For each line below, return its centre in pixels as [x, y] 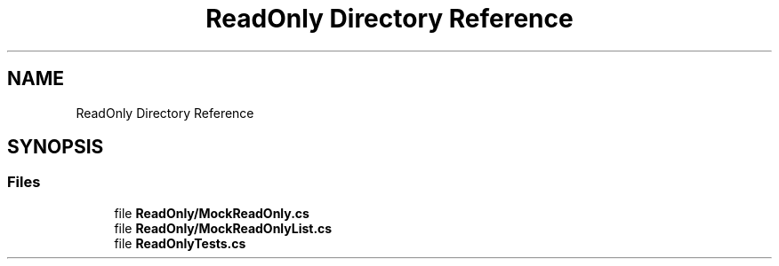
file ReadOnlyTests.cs [180, 243]
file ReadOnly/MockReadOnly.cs [212, 213]
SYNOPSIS [56, 147]
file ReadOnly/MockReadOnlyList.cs [223, 228]
